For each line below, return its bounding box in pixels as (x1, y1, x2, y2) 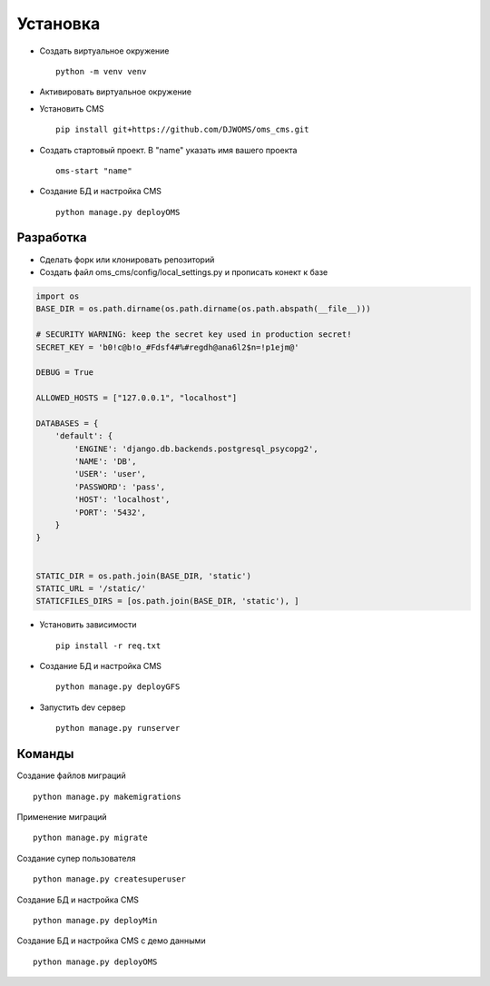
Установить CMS (39, 103, 104, 113)
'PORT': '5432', (73, 507, 147, 518)
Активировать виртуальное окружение (39, 86, 192, 97)
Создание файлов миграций (16, 770, 126, 781)
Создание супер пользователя (16, 853, 136, 863)
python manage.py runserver (55, 723, 181, 734)
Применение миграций (16, 811, 108, 822)
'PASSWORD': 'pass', (73, 481, 166, 492)
